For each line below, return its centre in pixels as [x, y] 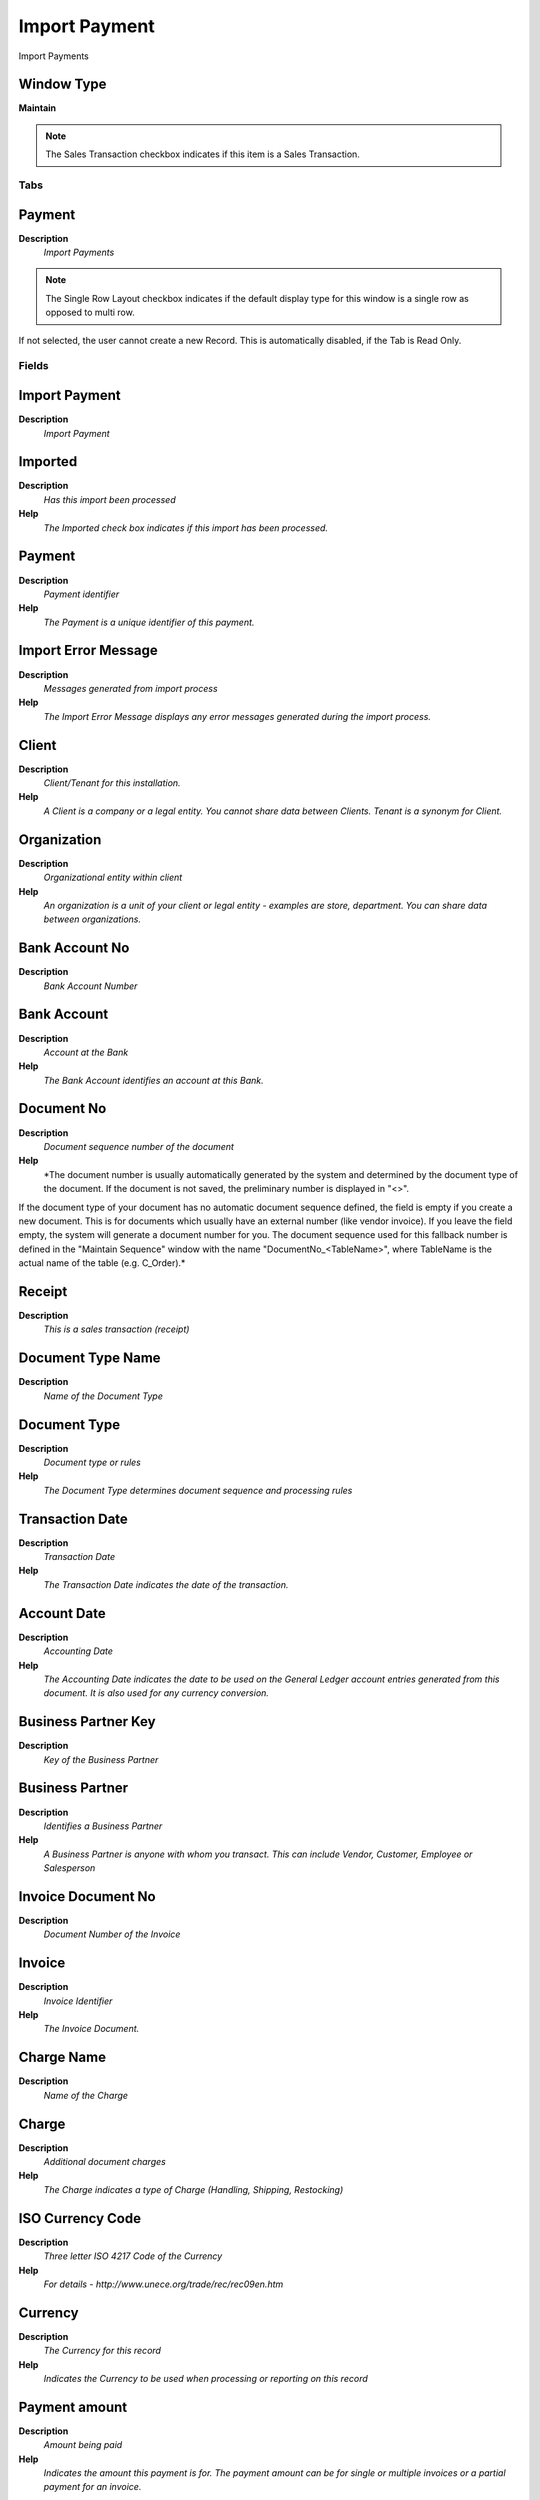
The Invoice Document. [91, 2029]
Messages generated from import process [131, 688]
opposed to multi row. [90, 312]
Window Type [62, 84]
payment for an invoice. [92, 2487]
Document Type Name [89, 1358]
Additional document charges [105, 2162]
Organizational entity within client [113, 877]
